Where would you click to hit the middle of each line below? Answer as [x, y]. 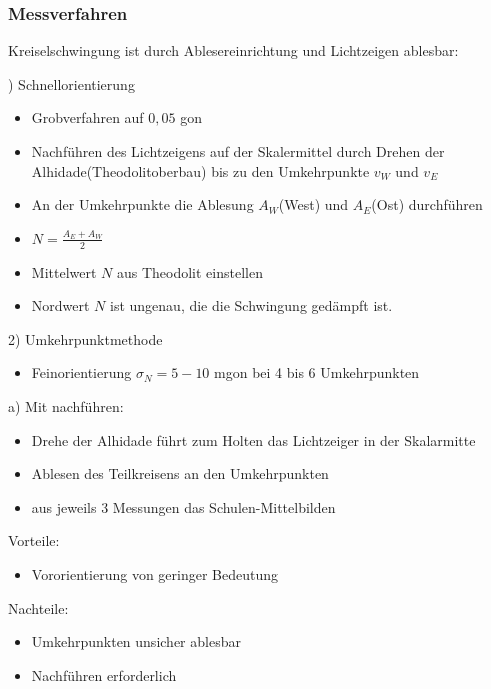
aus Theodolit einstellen [189, 271]
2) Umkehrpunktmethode [85, 338]
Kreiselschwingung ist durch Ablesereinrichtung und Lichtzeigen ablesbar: [233, 50]
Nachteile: [38, 607]
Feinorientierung [81, 372]
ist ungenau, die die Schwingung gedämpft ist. [251, 305]
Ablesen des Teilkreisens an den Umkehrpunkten [180, 473]
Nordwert [60, 305]
